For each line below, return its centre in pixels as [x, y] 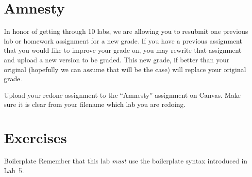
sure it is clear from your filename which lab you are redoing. [95, 104]
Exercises [35, 138]
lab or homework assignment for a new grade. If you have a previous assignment [123, 40]
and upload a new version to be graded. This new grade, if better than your [117, 59]
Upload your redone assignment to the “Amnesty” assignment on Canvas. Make [122, 95]
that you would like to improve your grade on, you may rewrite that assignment [123, 50]
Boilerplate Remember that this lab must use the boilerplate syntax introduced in [126, 161]
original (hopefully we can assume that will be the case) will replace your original [125, 69]
